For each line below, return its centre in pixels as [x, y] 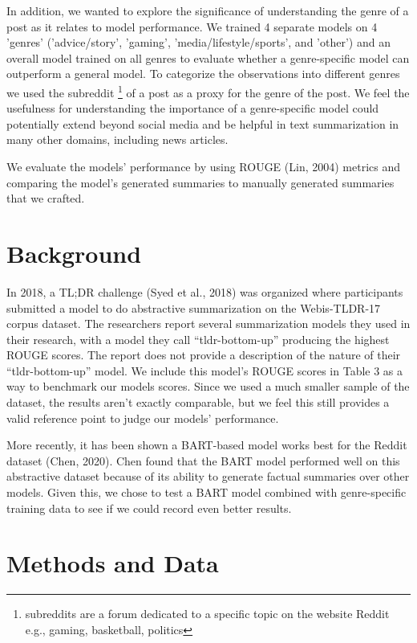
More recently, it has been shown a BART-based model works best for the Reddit [207, 445]
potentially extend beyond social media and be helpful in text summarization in [203, 123]
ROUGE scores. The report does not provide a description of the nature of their [204, 355]
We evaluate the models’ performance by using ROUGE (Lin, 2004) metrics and [204, 166]
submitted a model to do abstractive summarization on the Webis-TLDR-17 [194, 307]
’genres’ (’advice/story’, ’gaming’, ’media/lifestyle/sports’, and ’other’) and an [198, 42]
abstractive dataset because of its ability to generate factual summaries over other [208, 476]
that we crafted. [46, 198]
